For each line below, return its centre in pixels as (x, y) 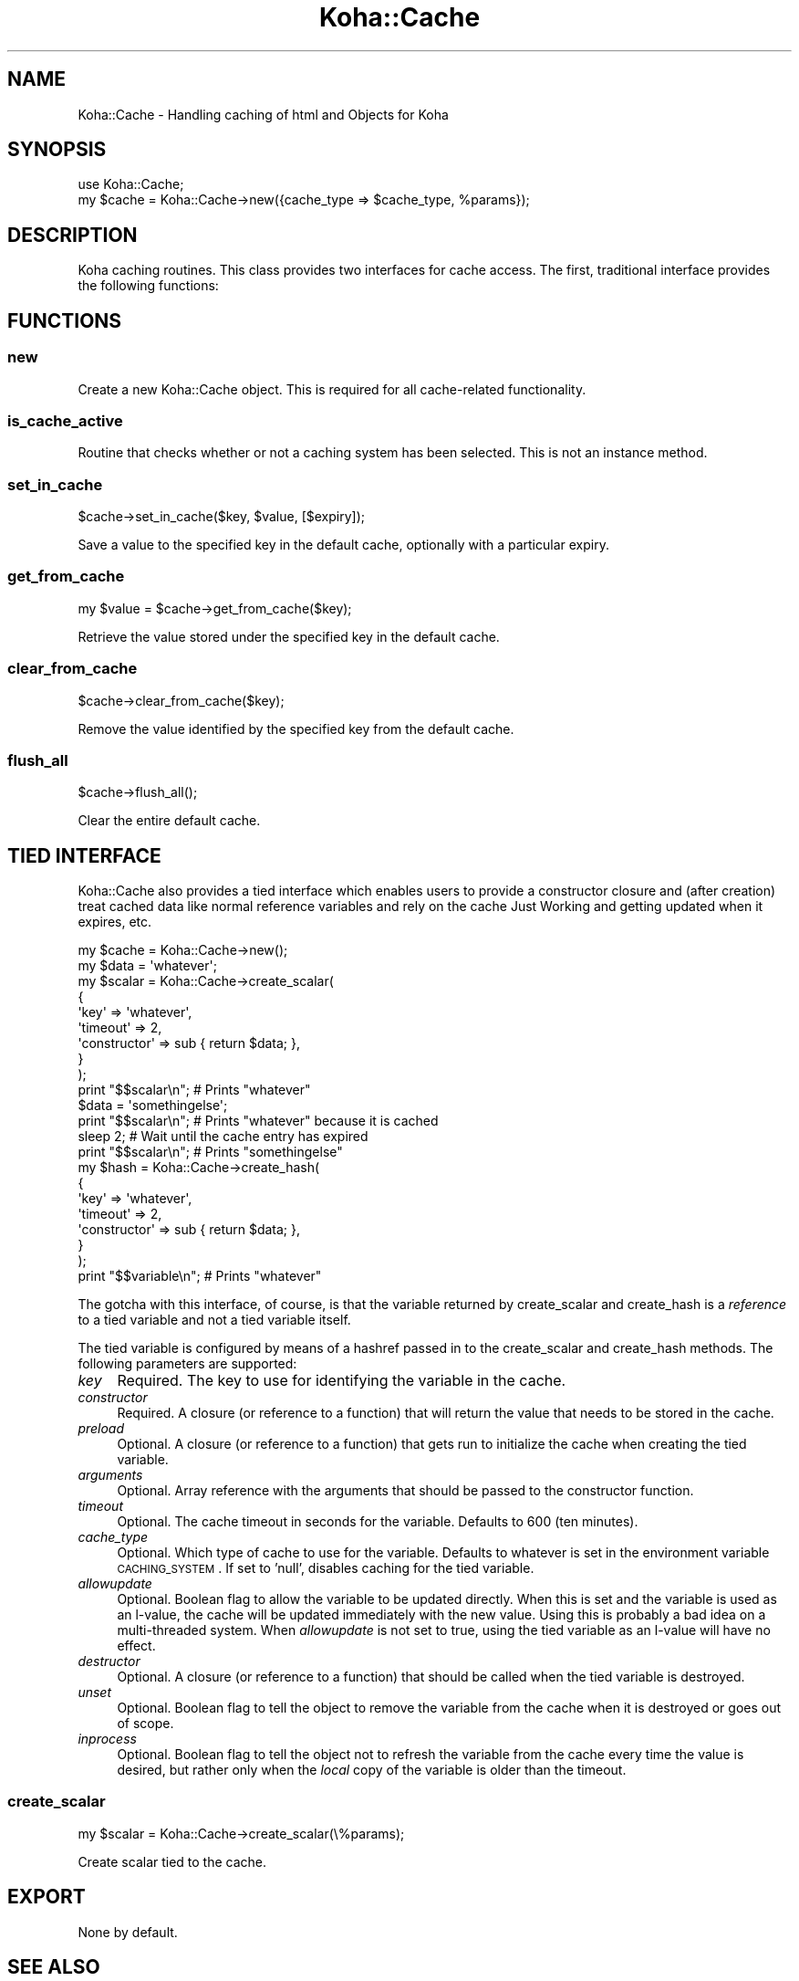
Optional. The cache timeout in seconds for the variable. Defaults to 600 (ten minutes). (378, 1522)
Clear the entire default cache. (169, 821)
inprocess (107, 1739)
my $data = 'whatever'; (147, 966)
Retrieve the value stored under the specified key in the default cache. (289, 636)
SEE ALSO (54, 1967)
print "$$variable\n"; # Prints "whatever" (200, 1276)
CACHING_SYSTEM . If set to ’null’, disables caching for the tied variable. (326, 1568)
